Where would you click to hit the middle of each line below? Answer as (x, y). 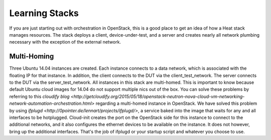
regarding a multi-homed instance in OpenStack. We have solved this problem (176, 103)
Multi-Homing (32, 56)
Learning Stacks (44, 13)
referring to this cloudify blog (39, 96)
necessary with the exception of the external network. (65, 42)
